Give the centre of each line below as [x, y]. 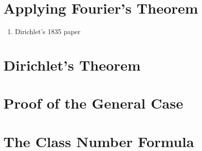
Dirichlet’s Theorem [72, 65]
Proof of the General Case [93, 103]
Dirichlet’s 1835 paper [48, 31]
